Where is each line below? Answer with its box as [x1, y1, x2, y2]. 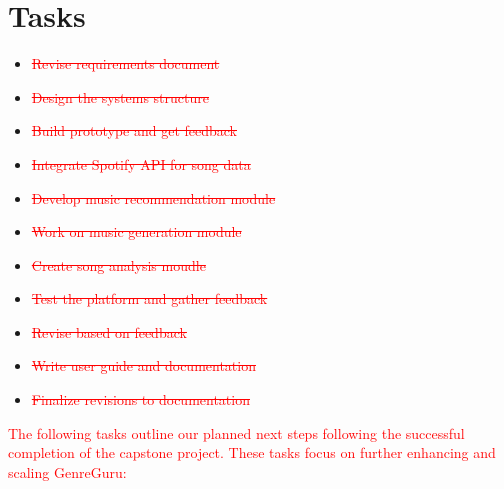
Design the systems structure [31, 86, 209, 107]
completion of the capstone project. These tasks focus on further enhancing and [8, 442, 496, 463]
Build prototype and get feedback [31, 120, 237, 141]
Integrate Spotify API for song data [31, 153, 251, 174]
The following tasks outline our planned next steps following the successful [8, 422, 465, 443]
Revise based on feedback [31, 321, 187, 342]
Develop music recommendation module [31, 187, 276, 208]
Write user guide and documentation [31, 355, 256, 376]
